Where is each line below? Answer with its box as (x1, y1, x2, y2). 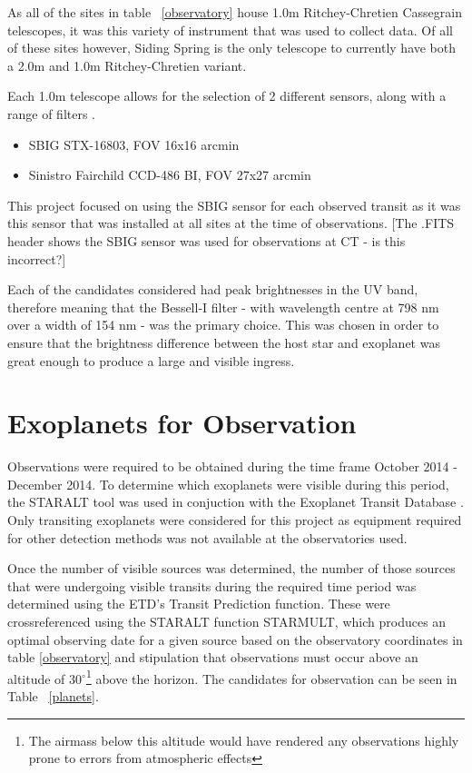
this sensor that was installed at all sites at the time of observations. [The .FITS (7, 213, 455, 233)
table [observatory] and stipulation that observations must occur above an (7, 648, 418, 667)
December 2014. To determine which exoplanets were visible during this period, (7, 474, 449, 493)
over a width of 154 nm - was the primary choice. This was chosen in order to (7, 315, 439, 334)
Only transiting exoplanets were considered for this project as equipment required (7, 510, 462, 529)
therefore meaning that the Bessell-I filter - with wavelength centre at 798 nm (7, 297, 439, 316)
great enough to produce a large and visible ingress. (7, 351, 295, 370)
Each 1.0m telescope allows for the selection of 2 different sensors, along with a (7, 86, 447, 105)
